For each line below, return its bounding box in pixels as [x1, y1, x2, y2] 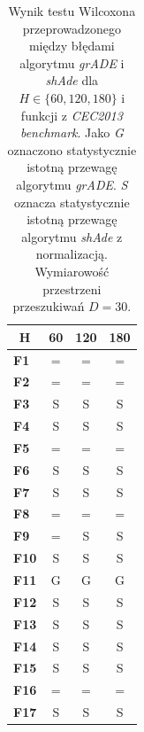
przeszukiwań [12, 297, 85, 315]
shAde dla [45, 71, 99, 90]
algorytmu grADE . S [16, 175, 128, 193]
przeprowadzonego [22, 19, 121, 37]
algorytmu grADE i [19, 53, 125, 72]
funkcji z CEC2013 [20, 105, 123, 124]
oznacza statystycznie [13, 192, 130, 211]
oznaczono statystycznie [7, 140, 137, 159]
